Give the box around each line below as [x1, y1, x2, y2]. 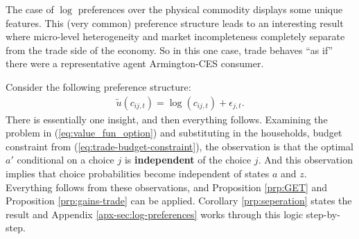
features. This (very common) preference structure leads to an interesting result [6, 15, 344, 30]
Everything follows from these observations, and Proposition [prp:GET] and [6, 179, 328, 194]
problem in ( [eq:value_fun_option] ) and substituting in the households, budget [6, 125, 342, 140]
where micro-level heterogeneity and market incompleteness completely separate [6, 29, 345, 44]
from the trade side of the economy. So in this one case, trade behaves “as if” [6, 42, 333, 57]
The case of [6, 2, 54, 16]
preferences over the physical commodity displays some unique [78, 2, 343, 16]
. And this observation [258, 152, 353, 167]
